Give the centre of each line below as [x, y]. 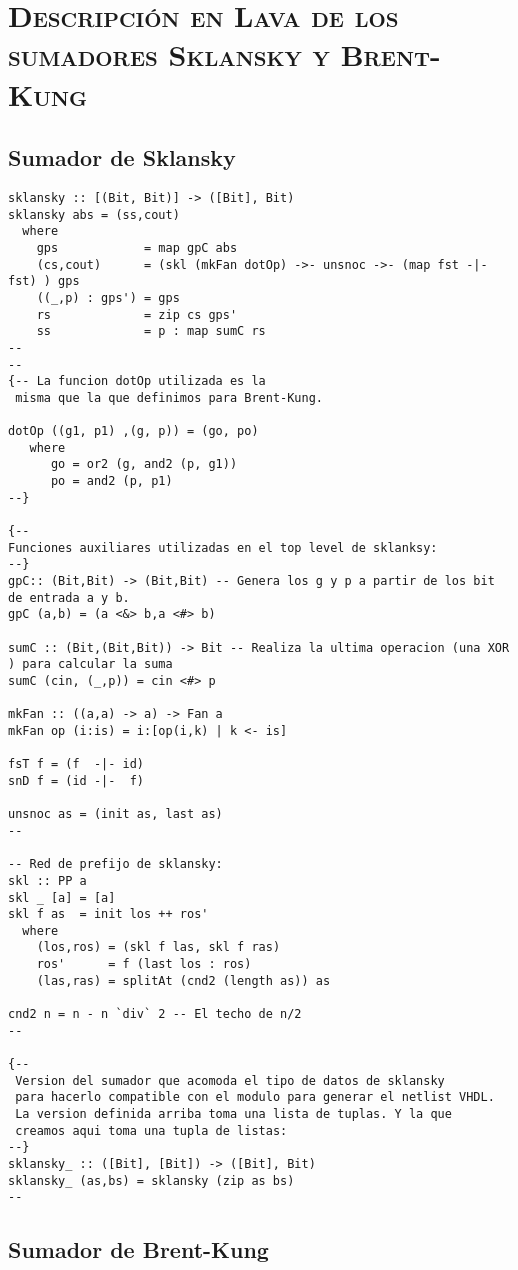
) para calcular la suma [90, 664]
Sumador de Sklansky [122, 157]
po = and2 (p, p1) [111, 481]
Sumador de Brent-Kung [138, 1249]
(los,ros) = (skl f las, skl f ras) [158, 947]
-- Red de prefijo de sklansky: [115, 864]
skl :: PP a [47, 880]
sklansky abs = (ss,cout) [94, 214]
